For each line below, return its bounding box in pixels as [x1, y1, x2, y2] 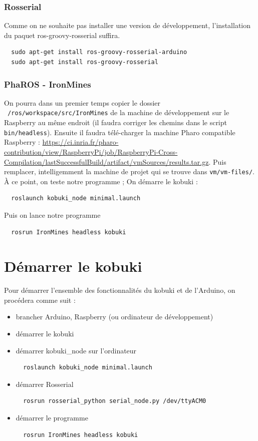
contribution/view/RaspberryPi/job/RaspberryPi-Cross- [4, 146, 178, 157]
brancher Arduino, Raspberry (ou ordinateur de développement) [16, 311, 213, 322]
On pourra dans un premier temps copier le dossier [4, 97, 161, 108]
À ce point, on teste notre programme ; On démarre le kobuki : [4, 176, 198, 186]
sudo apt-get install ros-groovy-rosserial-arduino [11, 49, 187, 56]
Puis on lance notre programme [4, 209, 101, 220]
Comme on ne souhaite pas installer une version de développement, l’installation [4, 20, 251, 31]
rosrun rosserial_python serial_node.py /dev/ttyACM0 [23, 397, 206, 405]
